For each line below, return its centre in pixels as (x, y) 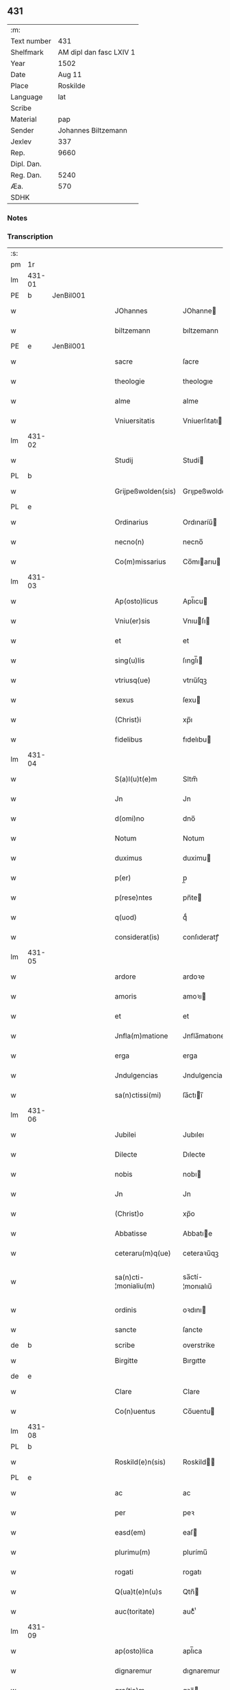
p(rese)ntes (133, 898)
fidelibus (128, 740)
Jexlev (21, 142)
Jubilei (125, 1135)
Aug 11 (70, 74)
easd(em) (130, 1533)
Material (24, 119)
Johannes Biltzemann (93, 130)
